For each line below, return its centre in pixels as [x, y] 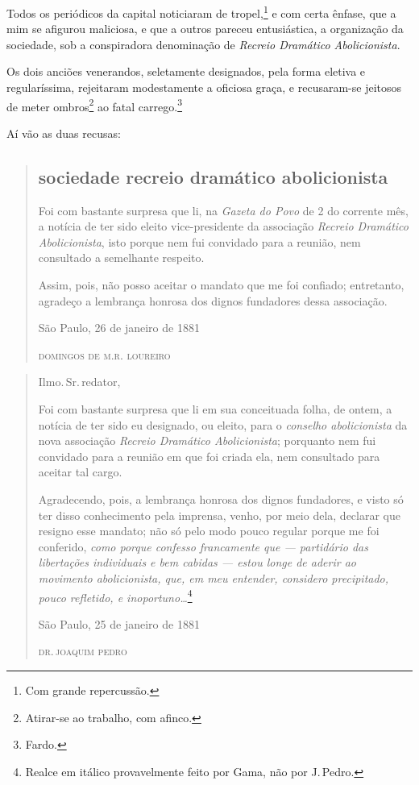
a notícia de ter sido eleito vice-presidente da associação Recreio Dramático [223, 226]
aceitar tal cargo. [80, 472]
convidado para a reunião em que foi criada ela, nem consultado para [209, 456]
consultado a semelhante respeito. [121, 258]
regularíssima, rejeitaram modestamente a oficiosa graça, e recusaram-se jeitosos [204, 87]
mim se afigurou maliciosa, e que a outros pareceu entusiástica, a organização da [205, 29]
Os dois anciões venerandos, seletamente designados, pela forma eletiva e [186, 71]
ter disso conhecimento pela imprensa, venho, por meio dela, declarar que [219, 515]
